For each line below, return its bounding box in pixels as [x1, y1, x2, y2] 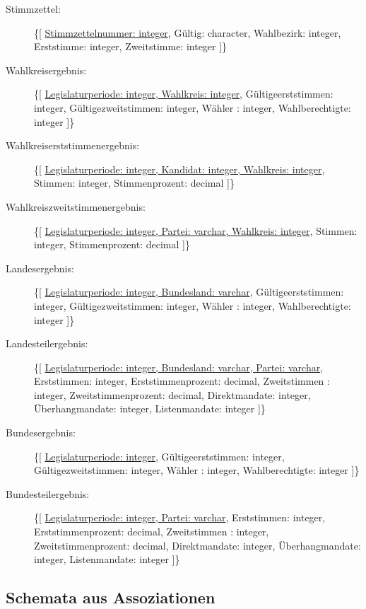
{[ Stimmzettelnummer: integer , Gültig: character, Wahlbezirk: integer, [34, 25, 341, 40]
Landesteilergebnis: [6, 336, 88, 351]
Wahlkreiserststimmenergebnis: [6, 138, 140, 153]
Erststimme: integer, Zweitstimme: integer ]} [34, 39, 228, 54]
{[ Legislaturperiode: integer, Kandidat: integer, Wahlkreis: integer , [34, 161, 325, 176]
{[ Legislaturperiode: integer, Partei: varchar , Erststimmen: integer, [34, 510, 326, 525]
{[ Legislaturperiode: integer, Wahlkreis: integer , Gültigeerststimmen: [34, 86, 333, 101]
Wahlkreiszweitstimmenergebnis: [6, 199, 146, 214]
